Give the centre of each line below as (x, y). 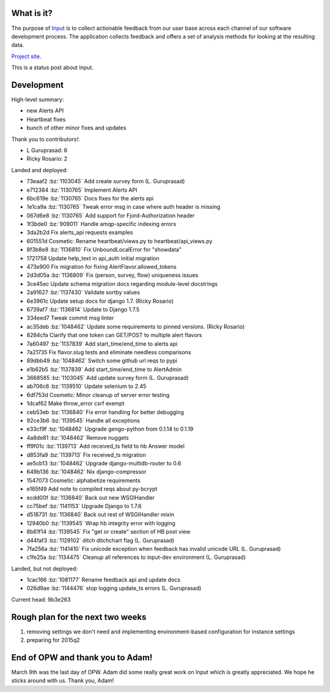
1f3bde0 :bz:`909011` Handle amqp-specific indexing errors (101, 224)
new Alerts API (45, 111)
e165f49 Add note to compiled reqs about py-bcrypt (92, 489)
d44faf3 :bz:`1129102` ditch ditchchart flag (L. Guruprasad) (101, 540)
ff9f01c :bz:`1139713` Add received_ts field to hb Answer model (105, 446)
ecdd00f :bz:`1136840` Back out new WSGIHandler (91, 497)
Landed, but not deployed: (45, 569)
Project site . (26, 56)
